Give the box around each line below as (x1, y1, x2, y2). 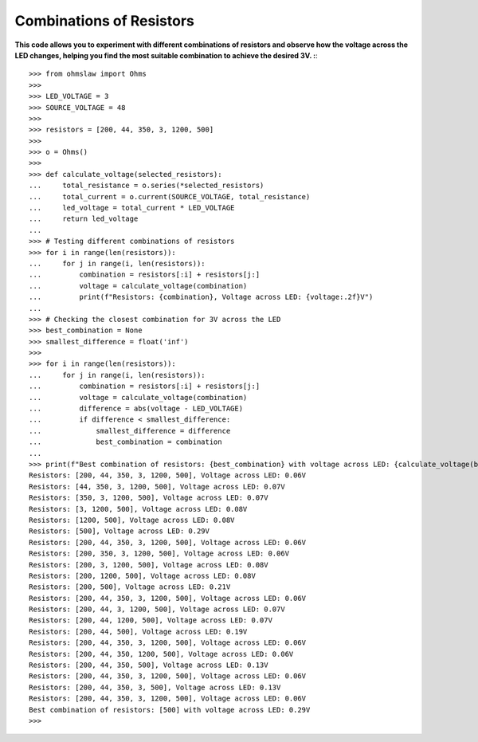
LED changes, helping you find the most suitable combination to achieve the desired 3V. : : (14, 50, 318, 60)
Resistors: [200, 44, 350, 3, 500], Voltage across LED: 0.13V (29, 682, 281, 692)
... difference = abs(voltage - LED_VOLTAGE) (29, 404, 243, 414)
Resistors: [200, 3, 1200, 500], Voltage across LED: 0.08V (29, 560, 268, 569)
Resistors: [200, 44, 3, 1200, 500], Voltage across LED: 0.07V (29, 605, 286, 614)
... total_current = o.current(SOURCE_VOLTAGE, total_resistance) (29, 192, 311, 201)
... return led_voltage (29, 214, 139, 223)
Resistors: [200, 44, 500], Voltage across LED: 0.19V (29, 626, 248, 636)
